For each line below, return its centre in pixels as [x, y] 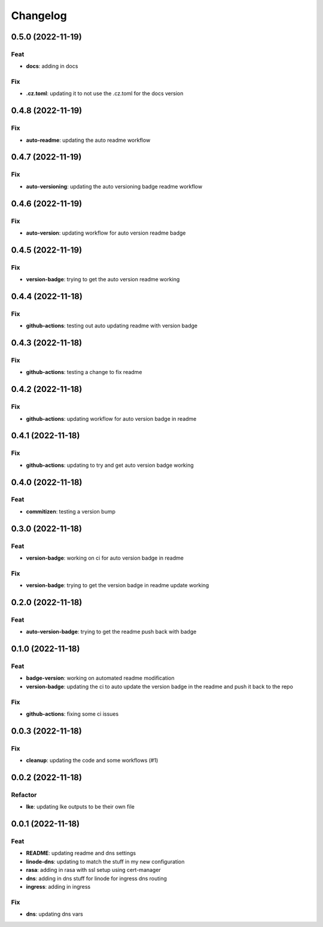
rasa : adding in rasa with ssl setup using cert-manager [93, 870]
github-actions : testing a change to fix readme [84, 372]
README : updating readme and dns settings [81, 853]
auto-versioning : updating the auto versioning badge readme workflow [114, 186]
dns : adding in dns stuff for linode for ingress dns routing [97, 878]
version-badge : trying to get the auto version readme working [103, 279]
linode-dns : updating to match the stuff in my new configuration [105, 861]
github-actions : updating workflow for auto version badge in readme [111, 418]
